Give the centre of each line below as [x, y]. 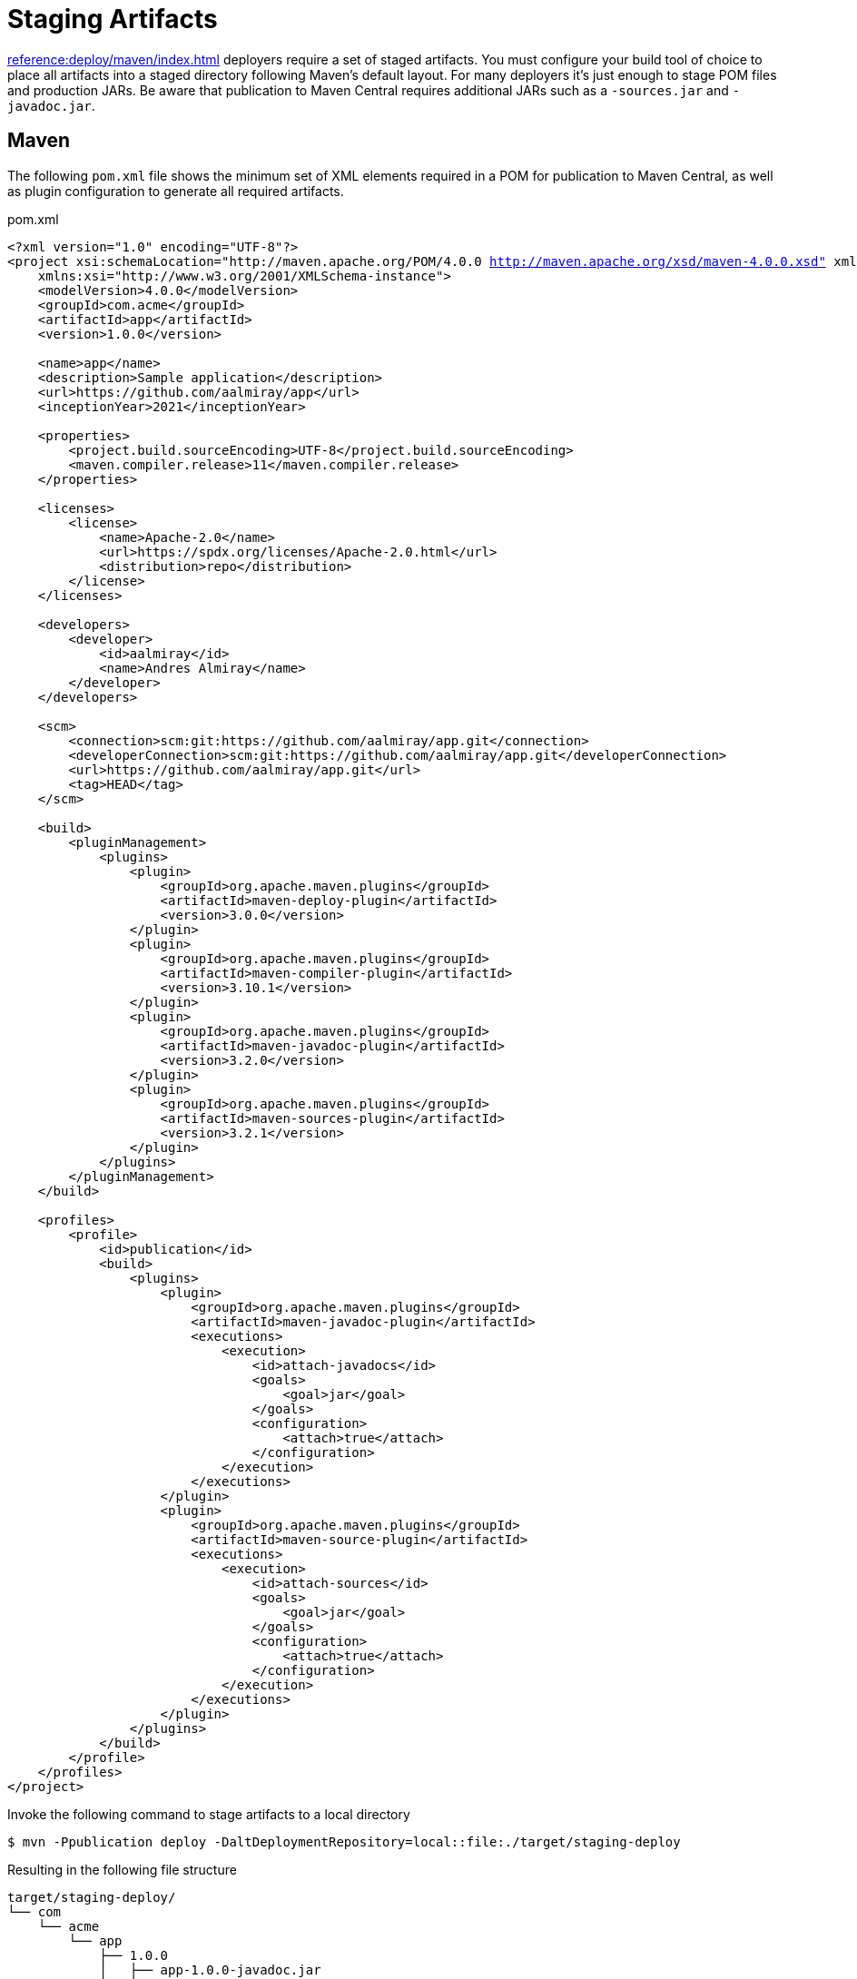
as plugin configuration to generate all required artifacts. [176, 191]
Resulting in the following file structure [122, 1869]
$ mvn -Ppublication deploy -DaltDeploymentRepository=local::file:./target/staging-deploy [344, 1841]
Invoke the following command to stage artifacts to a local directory [209, 1814]
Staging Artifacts [113, 19]
